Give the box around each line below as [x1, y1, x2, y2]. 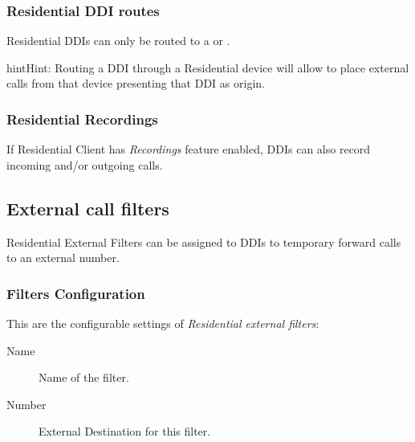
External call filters [6, 195, 169, 220]
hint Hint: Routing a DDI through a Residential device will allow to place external [6, 59, 409, 76]
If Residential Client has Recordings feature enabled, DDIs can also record [6, 141, 371, 158]
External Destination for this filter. [39, 423, 211, 440]
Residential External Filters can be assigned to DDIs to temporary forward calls [6, 233, 401, 250]
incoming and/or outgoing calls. [6, 156, 163, 173]
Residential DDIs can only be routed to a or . [6, 32, 230, 49]
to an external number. [6, 249, 120, 266]
